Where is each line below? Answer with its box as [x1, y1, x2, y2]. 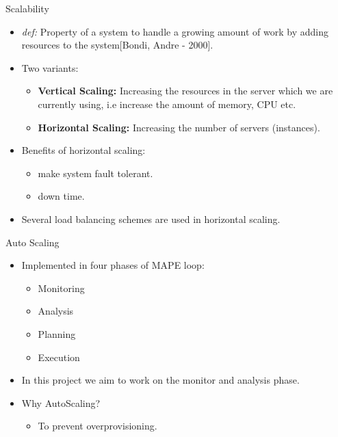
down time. [38, 189, 85, 203]
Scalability [5, 1, 49, 15]
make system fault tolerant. [38, 165, 153, 180]
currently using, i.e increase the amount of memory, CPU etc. [38, 96, 296, 111]
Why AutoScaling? [21, 395, 101, 410]
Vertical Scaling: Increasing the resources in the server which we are [38, 83, 333, 98]
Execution [38, 349, 80, 364]
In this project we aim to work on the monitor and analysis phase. [21, 373, 300, 387]
